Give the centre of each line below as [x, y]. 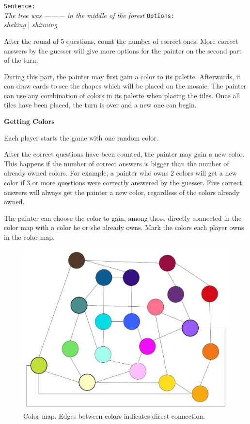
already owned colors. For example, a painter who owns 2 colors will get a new [120, 173]
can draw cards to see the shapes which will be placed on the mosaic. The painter [125, 86]
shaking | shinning [31, 25]
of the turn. [21, 60]
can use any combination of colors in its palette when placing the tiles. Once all [122, 95]
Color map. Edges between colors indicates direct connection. [114, 416]
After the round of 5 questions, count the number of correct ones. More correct [121, 41]
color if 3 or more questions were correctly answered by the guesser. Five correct [123, 183]
